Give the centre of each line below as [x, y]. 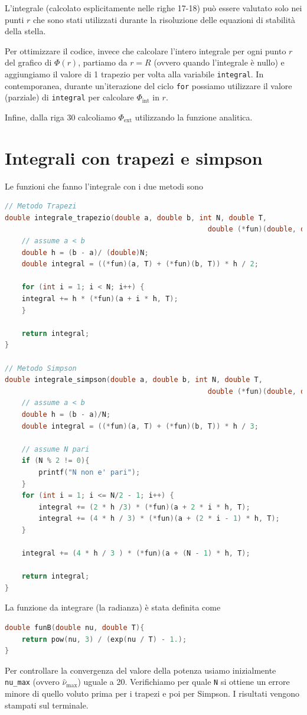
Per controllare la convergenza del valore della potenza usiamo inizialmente [141, 670]
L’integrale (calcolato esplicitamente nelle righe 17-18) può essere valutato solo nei [153, 8]
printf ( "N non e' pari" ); [89, 472]
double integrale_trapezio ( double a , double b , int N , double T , [136, 218]
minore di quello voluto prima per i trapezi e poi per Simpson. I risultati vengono [152, 693]
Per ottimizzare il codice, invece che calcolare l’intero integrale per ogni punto [146, 50]
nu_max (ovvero [32, 682]
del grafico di [28, 62]
